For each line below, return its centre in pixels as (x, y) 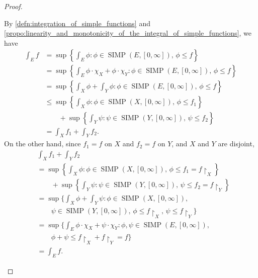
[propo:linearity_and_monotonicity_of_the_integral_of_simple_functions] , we (128, 33)
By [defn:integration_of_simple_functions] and (77, 23)
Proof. (13, 6)
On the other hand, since (42, 144)
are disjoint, (236, 144)
